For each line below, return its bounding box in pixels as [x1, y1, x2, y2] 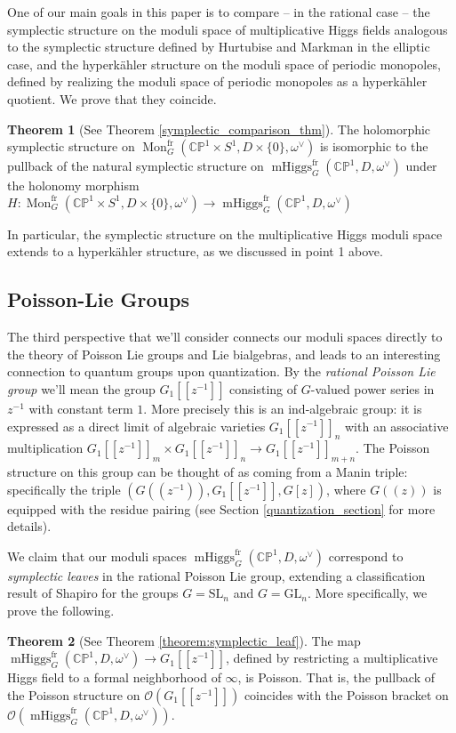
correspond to [328, 546, 404, 565]
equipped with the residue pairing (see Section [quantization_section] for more [7, 499, 436, 518]
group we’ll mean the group [7, 379, 156, 398]
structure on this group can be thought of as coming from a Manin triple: [7, 463, 408, 481]
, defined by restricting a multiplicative [225, 648, 438, 667]
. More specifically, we [308, 584, 428, 602]
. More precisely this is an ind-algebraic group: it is [143, 399, 422, 417]
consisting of [229, 379, 298, 398]
